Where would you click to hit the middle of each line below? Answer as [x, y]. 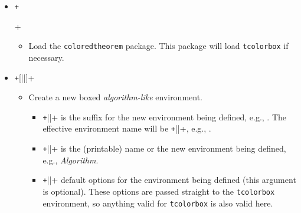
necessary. [46, 57]
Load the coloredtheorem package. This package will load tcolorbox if [158, 46]
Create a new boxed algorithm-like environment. [116, 97]
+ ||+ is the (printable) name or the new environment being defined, [164, 148]
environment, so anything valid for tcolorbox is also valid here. [158, 203]
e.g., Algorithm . [71, 160]
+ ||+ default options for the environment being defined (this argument [169, 180]
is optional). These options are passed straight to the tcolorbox [159, 191]
